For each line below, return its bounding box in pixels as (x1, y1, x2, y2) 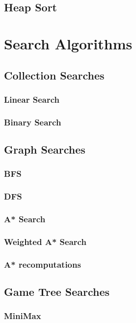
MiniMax (4, 310, 41, 322)
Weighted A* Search (4, 235, 86, 247)
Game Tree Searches (4, 284, 110, 299)
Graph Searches (4, 142, 85, 157)
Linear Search (4, 93, 60, 105)
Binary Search (4, 116, 61, 128)
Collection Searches (4, 67, 105, 82)
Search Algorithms (4, 33, 133, 53)
